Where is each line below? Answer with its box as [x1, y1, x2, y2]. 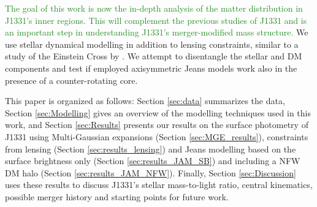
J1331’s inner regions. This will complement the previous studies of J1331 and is [5, 13, 307, 26]
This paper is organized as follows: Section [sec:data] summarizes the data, [5, 94, 285, 107]
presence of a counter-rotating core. [5, 73, 138, 86]
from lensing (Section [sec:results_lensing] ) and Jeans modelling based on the [5, 142, 296, 155]
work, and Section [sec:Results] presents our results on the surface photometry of [5, 118, 308, 131]
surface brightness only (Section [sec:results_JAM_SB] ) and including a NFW [5, 154, 300, 167]
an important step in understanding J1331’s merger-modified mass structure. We [5, 26, 308, 39]
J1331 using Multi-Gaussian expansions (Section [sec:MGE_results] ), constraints [5, 130, 308, 143]
